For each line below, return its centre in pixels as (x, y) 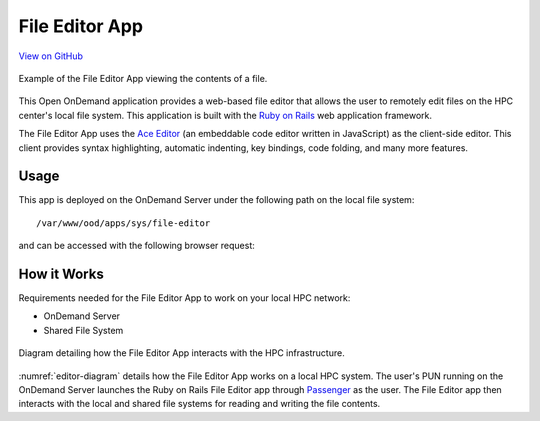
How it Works (61, 274)
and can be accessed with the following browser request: (136, 246)
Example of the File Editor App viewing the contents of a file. (143, 78)
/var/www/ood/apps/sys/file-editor (123, 223)
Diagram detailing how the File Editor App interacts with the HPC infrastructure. (181, 353)
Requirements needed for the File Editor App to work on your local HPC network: (184, 298)
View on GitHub (51, 56)
